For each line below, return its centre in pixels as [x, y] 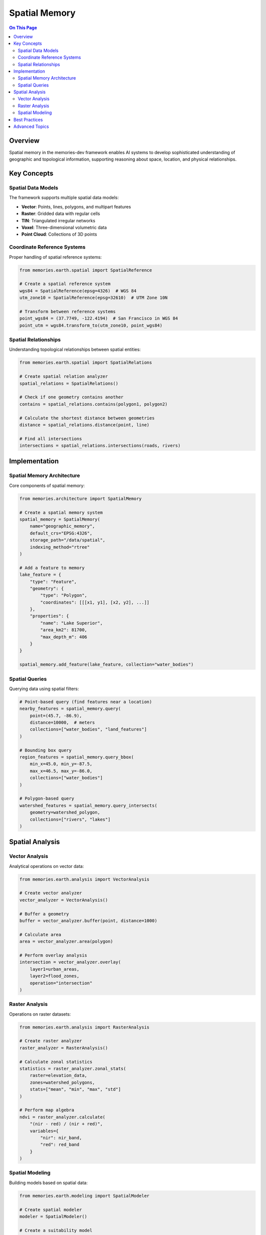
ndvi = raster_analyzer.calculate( [62, 1117]
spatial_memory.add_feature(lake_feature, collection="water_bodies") [107, 665]
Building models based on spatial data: [49, 1183]
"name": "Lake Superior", [71, 623]
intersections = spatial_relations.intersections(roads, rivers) [100, 446]
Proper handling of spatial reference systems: [55, 257]
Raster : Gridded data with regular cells [61, 214]
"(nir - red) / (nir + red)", [66, 1124]
